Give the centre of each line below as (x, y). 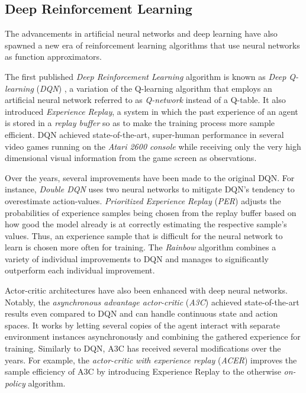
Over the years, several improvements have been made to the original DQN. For (150, 177)
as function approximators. (53, 57)
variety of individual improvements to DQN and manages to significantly (137, 258)
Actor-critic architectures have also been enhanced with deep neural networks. (146, 290)
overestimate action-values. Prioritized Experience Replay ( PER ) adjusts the (143, 200)
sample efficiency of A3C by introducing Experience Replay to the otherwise (143, 371)
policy (15, 383)
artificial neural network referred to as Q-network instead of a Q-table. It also (145, 100)
